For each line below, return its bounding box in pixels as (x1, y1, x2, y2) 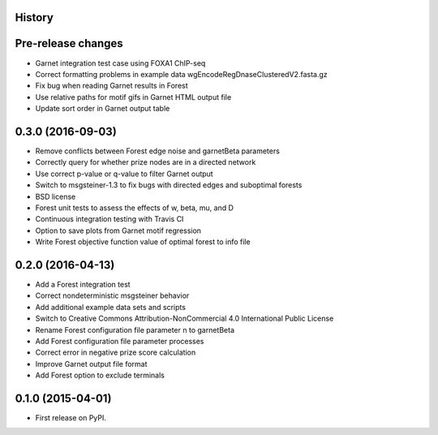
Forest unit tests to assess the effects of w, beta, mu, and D (35, 203, 234, 213)
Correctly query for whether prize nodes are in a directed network (35, 157, 256, 167)
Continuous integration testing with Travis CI (35, 214, 184, 224)
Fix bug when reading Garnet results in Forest (35, 81, 188, 91)
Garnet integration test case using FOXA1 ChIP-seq (35, 58, 206, 68)
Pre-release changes (15, 37, 123, 50)
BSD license (35, 192, 76, 201)
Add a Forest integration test (35, 280, 131, 290)
